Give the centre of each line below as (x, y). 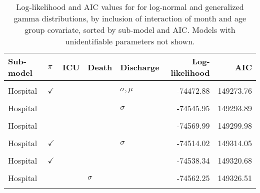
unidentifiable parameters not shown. (130, 41)
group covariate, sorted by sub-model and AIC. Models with (130, 30)
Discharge (140, 67)
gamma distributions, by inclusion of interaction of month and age (130, 18)
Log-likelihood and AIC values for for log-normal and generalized (130, 7)
